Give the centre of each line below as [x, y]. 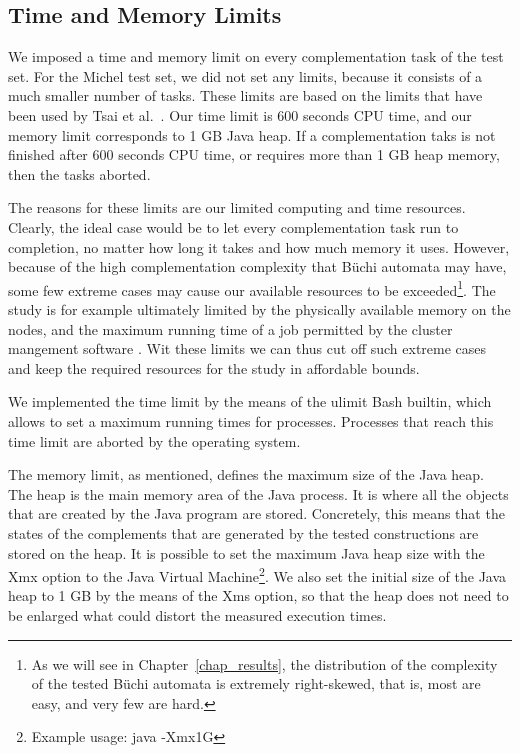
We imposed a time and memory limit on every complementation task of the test [256, 56]
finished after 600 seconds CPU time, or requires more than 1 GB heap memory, [254, 154]
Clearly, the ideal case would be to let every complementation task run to [233, 226]
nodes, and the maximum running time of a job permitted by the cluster [230, 328]
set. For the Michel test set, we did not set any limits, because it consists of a [245, 75]
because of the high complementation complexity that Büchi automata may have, [257, 266]
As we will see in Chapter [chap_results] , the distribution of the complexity [264, 663]
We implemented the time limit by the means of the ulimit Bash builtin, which [250, 401]
